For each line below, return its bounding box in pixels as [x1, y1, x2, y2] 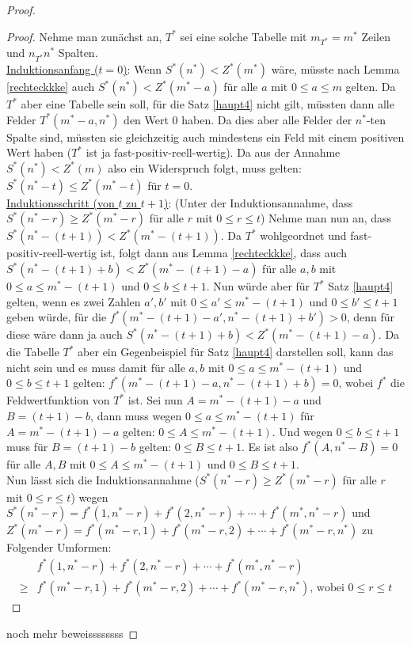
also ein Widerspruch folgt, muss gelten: [108, 159, 302, 176]
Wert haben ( [6, 144, 72, 161]
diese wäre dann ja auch [6, 326, 123, 343]
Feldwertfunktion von [6, 392, 110, 408]
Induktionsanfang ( [6, 61, 99, 78]
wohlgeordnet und [260, 227, 347, 244]
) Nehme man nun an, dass [261, 210, 392, 226]
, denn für [346, 309, 395, 325]
